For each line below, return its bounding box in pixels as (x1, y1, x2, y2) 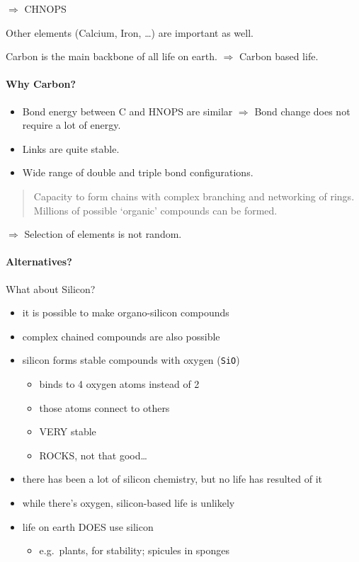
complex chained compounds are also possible (22, 328, 220, 343)
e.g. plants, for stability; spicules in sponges (39, 543, 230, 558)
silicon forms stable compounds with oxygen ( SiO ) (22, 352, 240, 367)
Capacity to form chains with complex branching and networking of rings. (33, 188, 355, 203)
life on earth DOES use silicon (22, 519, 154, 534)
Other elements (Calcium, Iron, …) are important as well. (6, 25, 253, 40)
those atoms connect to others (39, 400, 170, 415)
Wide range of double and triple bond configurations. (22, 165, 253, 180)
